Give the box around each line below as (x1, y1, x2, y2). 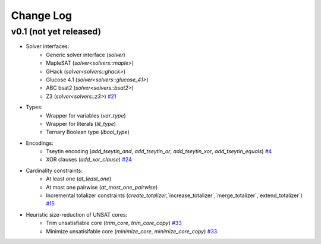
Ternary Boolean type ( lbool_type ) (46, 128, 130, 136)
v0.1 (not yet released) (11, 26, 101, 37)
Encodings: (26, 140, 53, 147)
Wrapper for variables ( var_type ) (46, 112, 126, 119)
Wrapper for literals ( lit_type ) (46, 120, 116, 127)
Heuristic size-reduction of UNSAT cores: (26, 211, 128, 218)
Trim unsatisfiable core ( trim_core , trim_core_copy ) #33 (46, 220, 182, 227)
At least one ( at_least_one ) (46, 175, 112, 182)
